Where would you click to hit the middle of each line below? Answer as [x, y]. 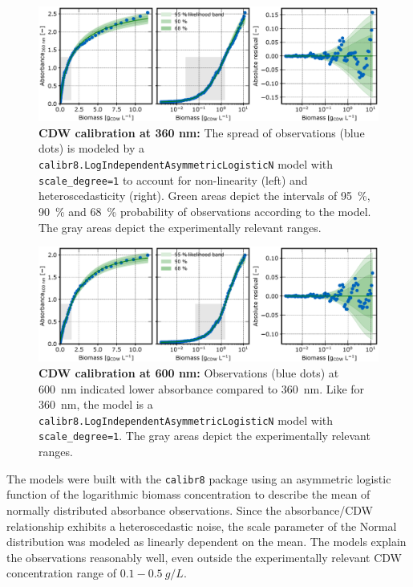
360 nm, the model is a [96, 404]
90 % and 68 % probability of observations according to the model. [205, 211]
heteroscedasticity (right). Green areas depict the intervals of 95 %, [204, 196]
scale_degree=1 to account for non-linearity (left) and [173, 179]
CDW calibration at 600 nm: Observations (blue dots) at [189, 373]
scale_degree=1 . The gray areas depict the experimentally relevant [204, 436]
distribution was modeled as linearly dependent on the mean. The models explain [206, 542]
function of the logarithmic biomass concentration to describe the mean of [188, 494]
